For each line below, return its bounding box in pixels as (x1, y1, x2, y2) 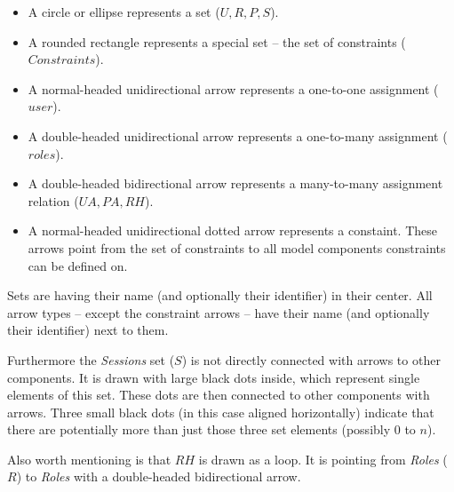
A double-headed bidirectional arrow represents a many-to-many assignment (28, 174, 443, 193)
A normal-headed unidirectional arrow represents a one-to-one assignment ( (28, 79, 439, 98)
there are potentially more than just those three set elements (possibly (7, 420, 391, 439)
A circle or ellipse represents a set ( (28, 3, 220, 20)
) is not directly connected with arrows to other (181, 350, 441, 369)
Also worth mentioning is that (7, 449, 171, 468)
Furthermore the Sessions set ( (7, 350, 175, 369)
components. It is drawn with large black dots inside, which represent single (7, 368, 420, 386)
